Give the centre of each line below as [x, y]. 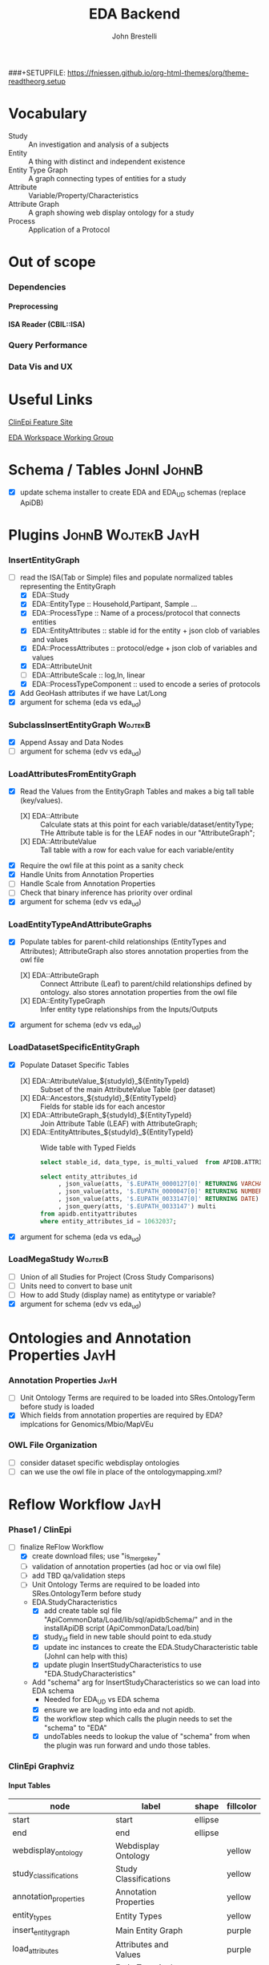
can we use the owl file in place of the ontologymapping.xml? [121, 1471]
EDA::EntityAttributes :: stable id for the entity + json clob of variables [146, 631]
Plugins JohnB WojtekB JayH [104, 535]
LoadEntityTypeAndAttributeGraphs [80, 924]
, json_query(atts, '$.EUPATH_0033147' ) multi [137, 1207]
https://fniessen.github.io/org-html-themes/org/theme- [158, 72]
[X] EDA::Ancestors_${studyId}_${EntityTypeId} [98, 1098]
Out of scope [52, 262]
